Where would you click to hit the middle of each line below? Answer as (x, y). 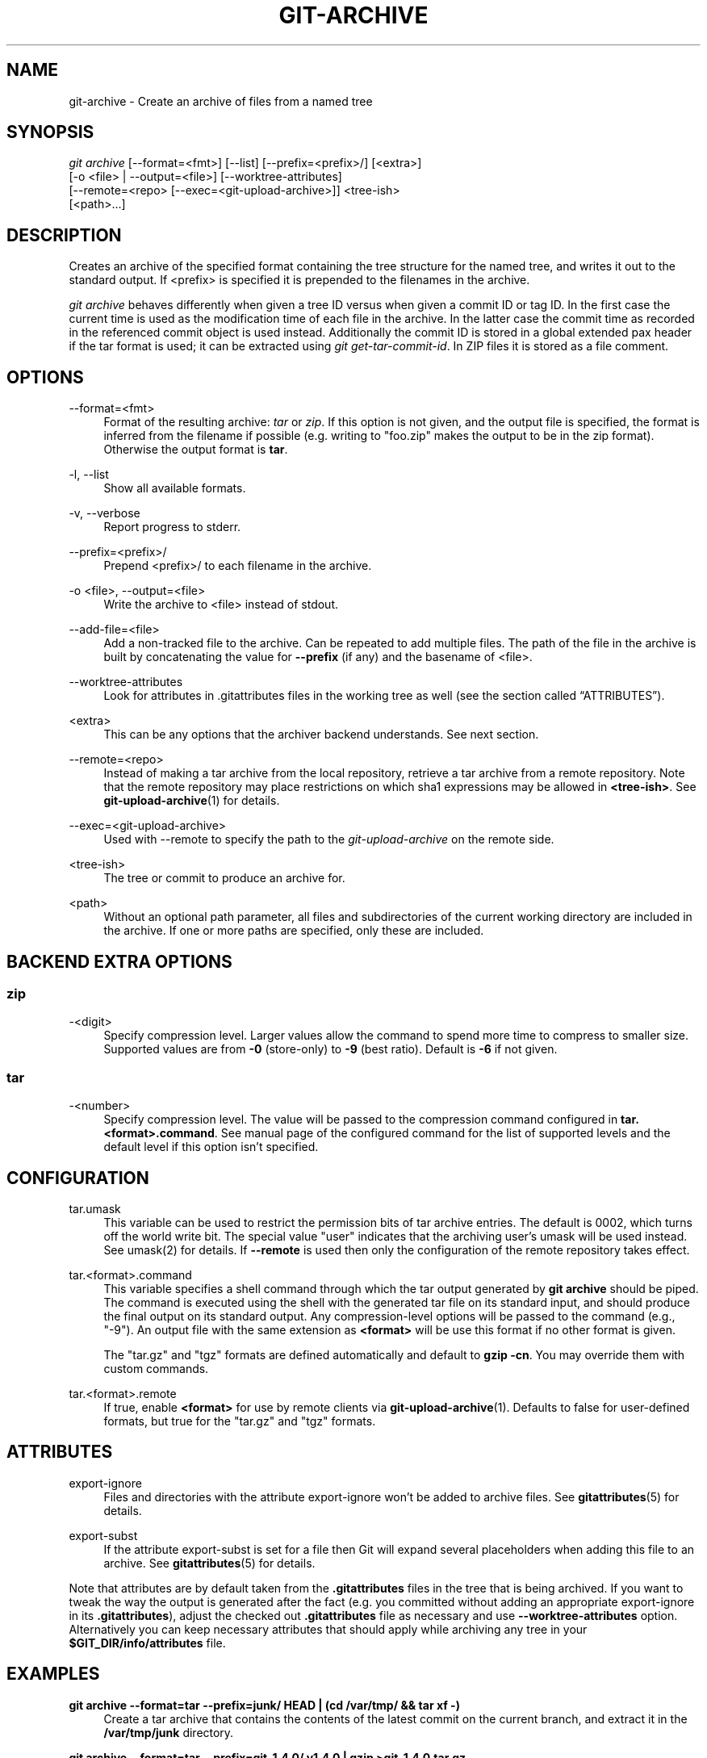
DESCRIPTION (64, 235)
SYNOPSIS (50, 132)
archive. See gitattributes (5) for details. (209, 1563)
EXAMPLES (53, 1674)
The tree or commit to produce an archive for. (224, 878)
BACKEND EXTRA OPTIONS (119, 961)
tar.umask (95, 1208)
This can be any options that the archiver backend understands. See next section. (321, 735)
